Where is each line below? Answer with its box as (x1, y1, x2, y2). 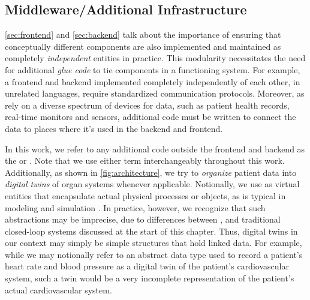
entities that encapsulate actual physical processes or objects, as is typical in (5, 189, 286, 202)
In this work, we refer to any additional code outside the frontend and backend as (5, 142, 305, 155)
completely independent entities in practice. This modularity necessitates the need (5, 52, 306, 64)
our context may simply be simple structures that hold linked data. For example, (5, 236, 302, 249)
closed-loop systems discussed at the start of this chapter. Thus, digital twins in (5, 224, 298, 237)
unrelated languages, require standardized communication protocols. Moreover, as (5, 87, 305, 100)
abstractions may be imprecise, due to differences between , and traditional (5, 213, 281, 226)
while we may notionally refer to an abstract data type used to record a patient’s (5, 248, 303, 260)
